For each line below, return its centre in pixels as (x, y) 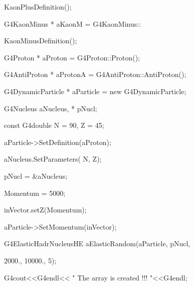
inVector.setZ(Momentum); (45, 210)
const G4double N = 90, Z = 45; (54, 125)
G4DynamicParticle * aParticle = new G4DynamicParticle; (95, 91)
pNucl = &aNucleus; (36, 175)
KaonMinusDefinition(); (41, 41)
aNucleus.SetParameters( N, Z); (53, 159)
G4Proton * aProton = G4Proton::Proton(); (72, 57)
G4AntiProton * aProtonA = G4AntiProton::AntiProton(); (95, 74)
